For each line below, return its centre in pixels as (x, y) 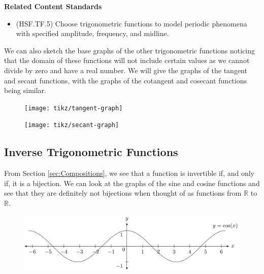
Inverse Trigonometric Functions (91, 152)
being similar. (25, 90)
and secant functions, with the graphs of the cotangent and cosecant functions (125, 80)
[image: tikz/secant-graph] (72, 125)
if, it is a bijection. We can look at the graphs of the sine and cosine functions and (132, 183)
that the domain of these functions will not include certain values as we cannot (127, 60)
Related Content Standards (53, 6)
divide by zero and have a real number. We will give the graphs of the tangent (126, 70)
